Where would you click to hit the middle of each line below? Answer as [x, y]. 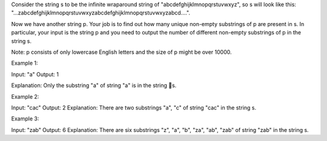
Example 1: [25, 63]
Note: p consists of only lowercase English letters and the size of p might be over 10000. [122, 52]
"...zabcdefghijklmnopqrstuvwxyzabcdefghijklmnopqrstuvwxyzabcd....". [101, 13]
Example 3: [25, 119]
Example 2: [25, 96]
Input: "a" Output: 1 [35, 74]
